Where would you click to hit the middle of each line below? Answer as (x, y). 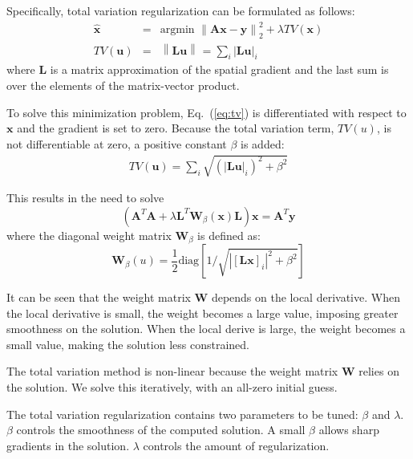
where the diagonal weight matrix (89, 235)
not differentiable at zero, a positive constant (117, 143)
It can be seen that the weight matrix (99, 297)
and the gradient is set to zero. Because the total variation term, (176, 128)
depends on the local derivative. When (306, 297)
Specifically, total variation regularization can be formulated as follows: (181, 10)
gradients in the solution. (68, 445)
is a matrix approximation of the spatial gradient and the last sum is (219, 69)
